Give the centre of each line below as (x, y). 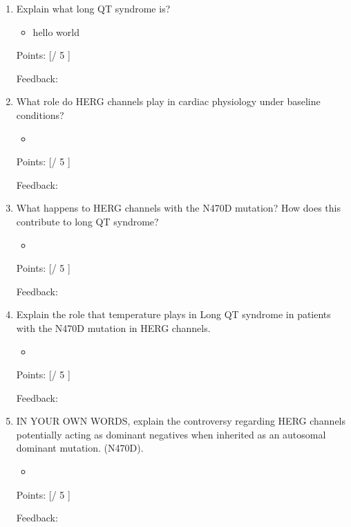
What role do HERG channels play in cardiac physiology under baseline (168, 101)
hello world (56, 31)
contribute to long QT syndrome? (87, 221)
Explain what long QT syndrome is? (93, 8)
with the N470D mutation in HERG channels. (113, 327)
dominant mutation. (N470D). (80, 448)
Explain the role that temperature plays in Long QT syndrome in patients (173, 314)
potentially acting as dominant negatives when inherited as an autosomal (171, 434)
